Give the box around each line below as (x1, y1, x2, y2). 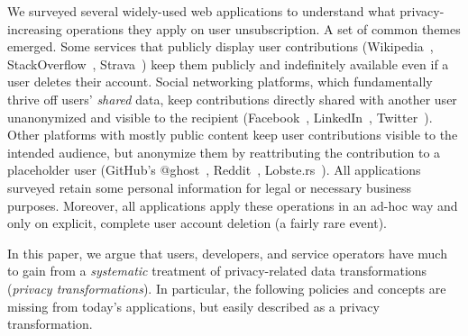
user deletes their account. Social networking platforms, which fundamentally (7, 72, 433, 91)
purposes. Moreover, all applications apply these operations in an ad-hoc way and (7, 195, 458, 214)
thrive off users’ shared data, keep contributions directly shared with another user (7, 89, 457, 108)
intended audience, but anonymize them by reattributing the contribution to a (7, 142, 441, 161)
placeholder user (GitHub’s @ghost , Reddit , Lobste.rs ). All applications (7, 160, 421, 179)
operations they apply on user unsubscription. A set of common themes (66, 19, 461, 38)
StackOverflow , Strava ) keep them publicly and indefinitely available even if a (7, 54, 449, 73)
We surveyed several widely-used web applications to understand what (7, 2, 396, 20)
